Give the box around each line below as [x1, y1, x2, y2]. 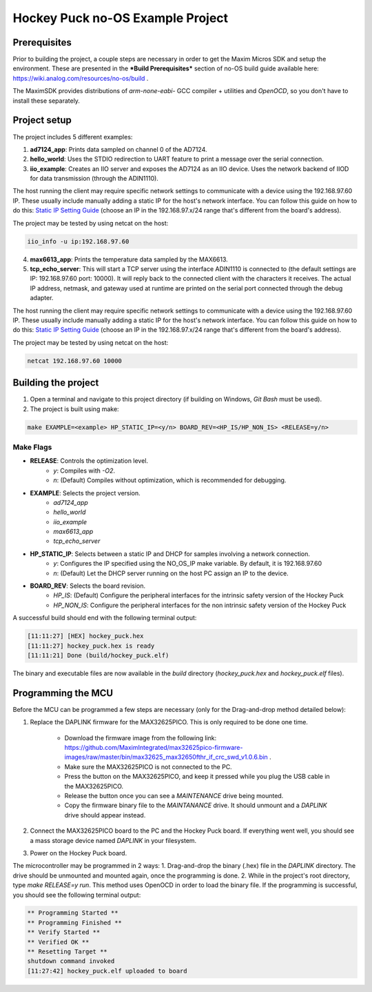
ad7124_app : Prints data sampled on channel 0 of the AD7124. [30, 145, 207, 153]
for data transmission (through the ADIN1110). [30, 175, 158, 183]
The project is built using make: [30, 404, 120, 413]
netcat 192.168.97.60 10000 [27, 357, 122, 365]
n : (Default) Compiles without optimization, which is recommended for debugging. [53, 476, 287, 484]
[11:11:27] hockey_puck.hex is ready [27, 642, 155, 650]
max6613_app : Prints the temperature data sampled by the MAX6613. [30, 255, 229, 264]
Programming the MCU [12, 687, 114, 699]
